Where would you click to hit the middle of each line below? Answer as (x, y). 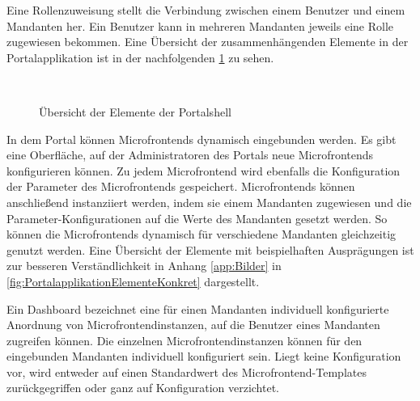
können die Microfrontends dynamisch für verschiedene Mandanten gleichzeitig (202, 234)
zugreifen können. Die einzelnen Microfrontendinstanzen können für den (185, 340)
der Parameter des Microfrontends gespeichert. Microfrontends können (181, 186)
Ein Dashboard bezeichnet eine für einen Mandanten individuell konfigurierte (198, 308)
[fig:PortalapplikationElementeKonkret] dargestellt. (133, 281)
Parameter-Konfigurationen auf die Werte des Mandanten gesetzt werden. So (197, 218)
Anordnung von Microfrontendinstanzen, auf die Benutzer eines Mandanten (193, 325)
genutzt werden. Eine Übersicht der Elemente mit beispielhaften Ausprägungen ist (210, 249)
